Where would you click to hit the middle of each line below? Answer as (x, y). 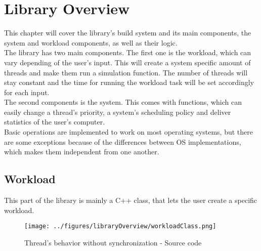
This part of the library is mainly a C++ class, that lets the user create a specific (131, 200)
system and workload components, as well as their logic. (91, 42)
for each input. (27, 92)
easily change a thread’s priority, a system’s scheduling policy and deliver (118, 112)
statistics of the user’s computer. (55, 122)
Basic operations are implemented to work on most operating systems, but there (128, 132)
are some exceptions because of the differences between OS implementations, (123, 141)
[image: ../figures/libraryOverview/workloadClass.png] (120, 226)
